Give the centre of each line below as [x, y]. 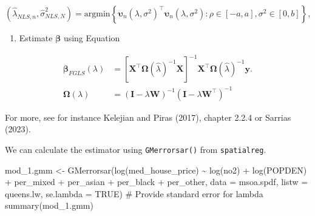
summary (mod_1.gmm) [49, 205]
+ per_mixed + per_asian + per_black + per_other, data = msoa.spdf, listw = [157, 182]
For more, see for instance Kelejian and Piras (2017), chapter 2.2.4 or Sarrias [148, 117]
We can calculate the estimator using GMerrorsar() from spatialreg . [136, 149]
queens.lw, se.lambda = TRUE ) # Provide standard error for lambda [134, 193]
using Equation [92, 38]
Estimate [36, 38]
